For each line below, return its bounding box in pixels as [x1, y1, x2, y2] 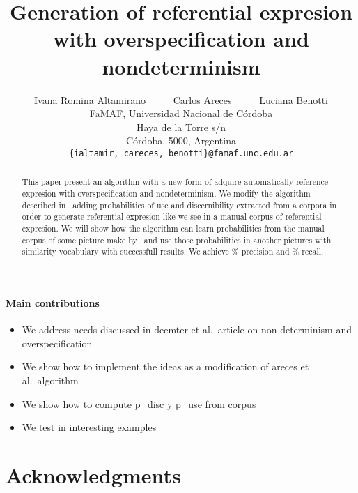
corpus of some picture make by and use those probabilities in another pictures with [22, 234, 332, 245]
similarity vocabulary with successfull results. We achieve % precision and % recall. [22, 245, 324, 257]
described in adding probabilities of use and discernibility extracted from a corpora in [22, 199, 337, 211]
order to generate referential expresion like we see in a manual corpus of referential [22, 211, 322, 222]
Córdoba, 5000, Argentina [126, 133, 236, 148]
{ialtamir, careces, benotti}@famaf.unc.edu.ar [68, 148, 294, 158]
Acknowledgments [6, 460, 181, 489]
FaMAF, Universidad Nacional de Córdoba [89, 106, 273, 121]
